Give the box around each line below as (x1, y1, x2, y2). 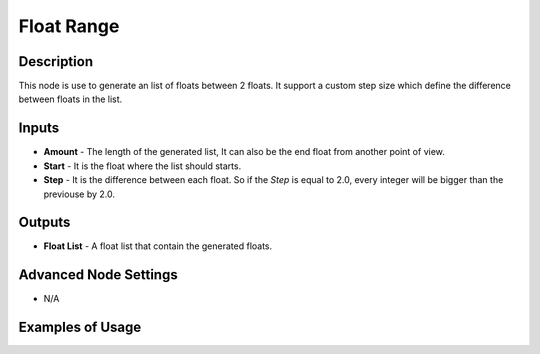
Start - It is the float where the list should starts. (43, 160, 242, 172)
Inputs (18, 120, 60, 137)
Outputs (18, 214, 71, 231)
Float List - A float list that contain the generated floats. (43, 240, 273, 252)
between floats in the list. (18, 93, 123, 105)
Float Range (18, 15, 120, 37)
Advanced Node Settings (18, 266, 179, 284)
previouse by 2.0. (43, 188, 115, 200)
